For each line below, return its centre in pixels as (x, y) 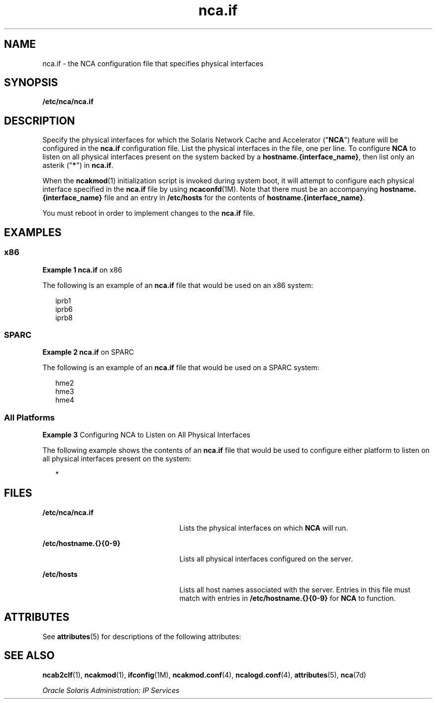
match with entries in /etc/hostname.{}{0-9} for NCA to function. (288, 598)
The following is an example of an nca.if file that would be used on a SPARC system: (181, 368)
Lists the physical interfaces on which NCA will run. (264, 528)
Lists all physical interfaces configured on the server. (266, 559)
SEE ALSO (29, 656)
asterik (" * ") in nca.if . (78, 165)
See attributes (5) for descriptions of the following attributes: (142, 636)
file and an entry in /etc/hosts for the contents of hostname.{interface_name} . (235, 198)
